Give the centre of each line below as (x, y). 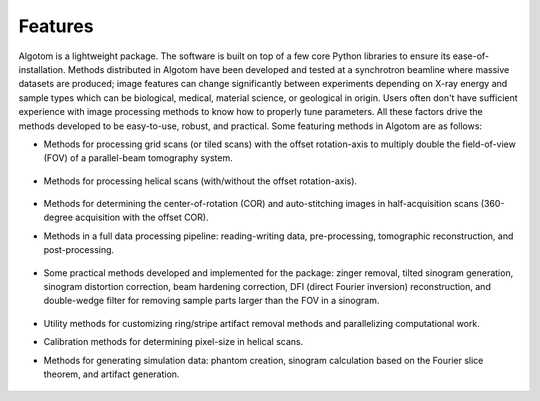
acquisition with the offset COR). (142, 217)
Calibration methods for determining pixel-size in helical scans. (173, 342)
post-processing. (79, 250)
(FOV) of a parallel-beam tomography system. (138, 158)
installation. (42, 69)
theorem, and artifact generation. (111, 374)
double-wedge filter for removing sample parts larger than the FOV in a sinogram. (211, 301)
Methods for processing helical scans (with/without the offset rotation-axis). (200, 181)
